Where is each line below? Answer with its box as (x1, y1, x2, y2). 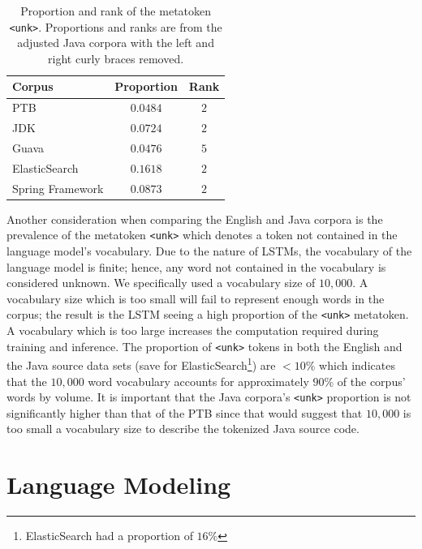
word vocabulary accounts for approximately (88, 372, 309, 389)
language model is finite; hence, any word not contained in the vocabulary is (6, 258, 386, 275)
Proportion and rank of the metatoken (20, 2, 212, 19)
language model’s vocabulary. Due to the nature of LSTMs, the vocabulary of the (6, 242, 412, 259)
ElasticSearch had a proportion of (25, 527, 193, 544)
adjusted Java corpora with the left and (17, 34, 214, 51)
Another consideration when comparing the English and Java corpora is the (6, 210, 383, 227)
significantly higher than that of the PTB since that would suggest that (6, 404, 363, 421)
